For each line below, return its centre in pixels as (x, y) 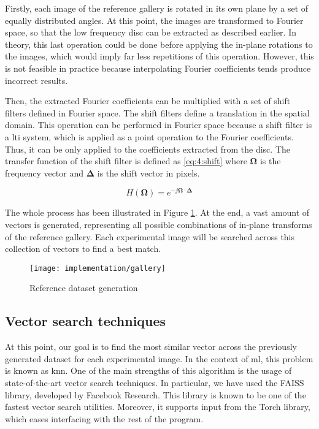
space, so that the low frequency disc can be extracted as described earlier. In (151, 32)
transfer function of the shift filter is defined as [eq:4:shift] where (126, 161)
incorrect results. (37, 80)
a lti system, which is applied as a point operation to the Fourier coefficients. (149, 136)
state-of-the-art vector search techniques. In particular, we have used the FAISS (155, 382)
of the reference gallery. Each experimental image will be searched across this (150, 236)
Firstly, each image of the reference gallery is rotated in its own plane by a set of (157, 8)
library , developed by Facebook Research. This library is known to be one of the (156, 394)
